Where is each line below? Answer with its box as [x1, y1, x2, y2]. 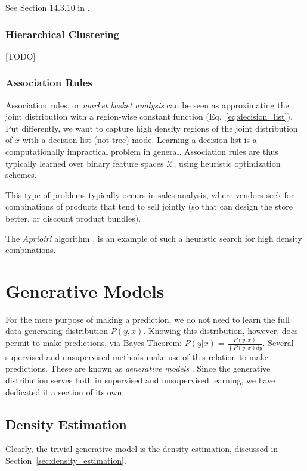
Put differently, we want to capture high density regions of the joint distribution [5, 121, 298, 134]
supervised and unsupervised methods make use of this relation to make [5, 350, 268, 363]
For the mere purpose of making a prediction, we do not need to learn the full [5, 313, 290, 325]
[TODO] [5, 49, 36, 62]
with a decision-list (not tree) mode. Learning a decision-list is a [22, 133, 257, 146]
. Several [262, 336, 294, 349]
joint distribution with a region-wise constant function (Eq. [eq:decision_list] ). [5, 110, 293, 123]
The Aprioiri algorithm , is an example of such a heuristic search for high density [5, 232, 302, 244]
